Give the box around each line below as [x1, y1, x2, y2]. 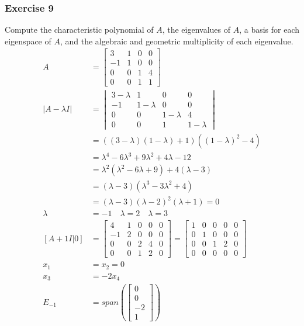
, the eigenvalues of [162, 23, 230, 36]
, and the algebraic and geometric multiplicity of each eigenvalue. [60, 34, 293, 47]
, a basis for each [239, 23, 300, 36]
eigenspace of [5, 34, 51, 47]
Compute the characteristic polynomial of [5, 23, 154, 36]
